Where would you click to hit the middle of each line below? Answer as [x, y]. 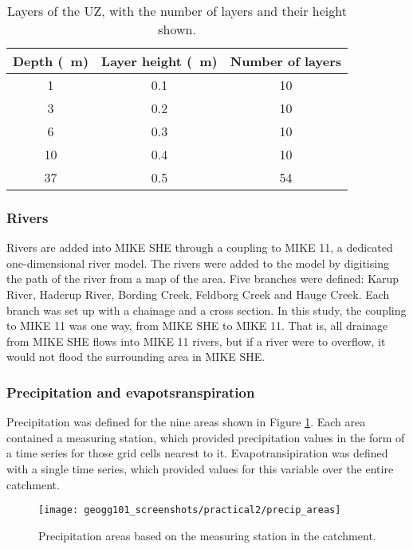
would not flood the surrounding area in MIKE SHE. [136, 357]
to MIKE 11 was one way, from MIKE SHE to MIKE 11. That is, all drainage [197, 325]
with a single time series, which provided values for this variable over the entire [200, 468]
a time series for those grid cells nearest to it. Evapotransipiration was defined [197, 453]
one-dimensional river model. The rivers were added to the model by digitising [198, 263]
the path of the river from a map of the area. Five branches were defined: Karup [203, 278]
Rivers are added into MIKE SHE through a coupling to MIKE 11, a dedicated [200, 247]
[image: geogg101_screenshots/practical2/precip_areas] [190, 510]
